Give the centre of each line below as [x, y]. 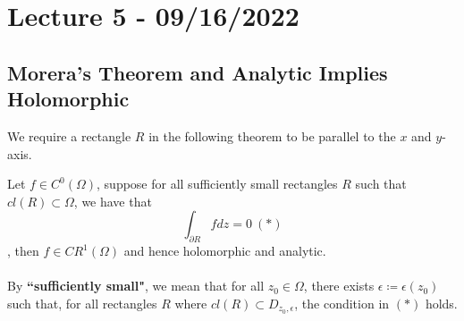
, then [23, 251]
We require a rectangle [69, 135]
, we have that [113, 201]
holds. [441, 303]
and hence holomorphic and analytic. [225, 251]
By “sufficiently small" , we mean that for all [136, 286]
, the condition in [342, 303]
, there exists [339, 286]
